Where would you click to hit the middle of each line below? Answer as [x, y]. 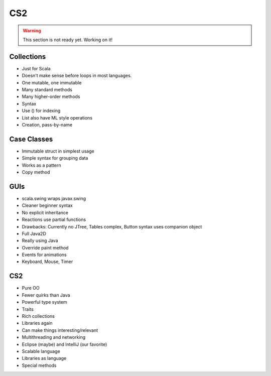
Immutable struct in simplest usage [58, 151]
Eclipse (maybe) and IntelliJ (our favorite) [64, 344]
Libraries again [37, 323]
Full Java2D [34, 233]
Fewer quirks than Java [46, 295]
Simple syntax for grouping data [55, 158]
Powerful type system [44, 302]
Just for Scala [36, 68]
